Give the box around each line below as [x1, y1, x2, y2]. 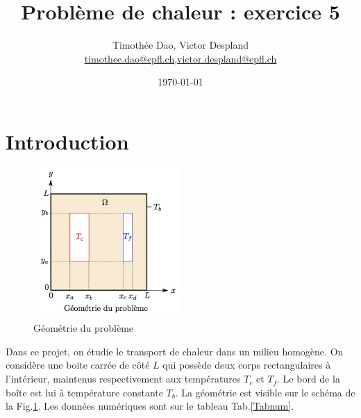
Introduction [6, 127, 129, 155]
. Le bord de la [277, 371, 340, 386]
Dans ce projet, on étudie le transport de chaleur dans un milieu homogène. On [6, 344, 344, 358]
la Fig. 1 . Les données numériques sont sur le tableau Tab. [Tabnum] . [6, 399, 294, 413]
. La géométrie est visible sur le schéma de [175, 385, 355, 399]
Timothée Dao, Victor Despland [112, 38, 249, 52]
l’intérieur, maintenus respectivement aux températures [6, 371, 241, 386]
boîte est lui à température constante [6, 385, 163, 399]
